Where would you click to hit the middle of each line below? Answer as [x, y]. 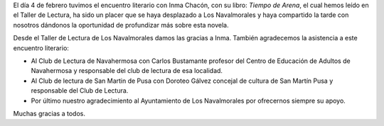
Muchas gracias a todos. [49, 113]
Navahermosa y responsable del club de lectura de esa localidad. [127, 71]
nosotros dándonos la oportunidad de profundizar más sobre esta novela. [121, 25]
